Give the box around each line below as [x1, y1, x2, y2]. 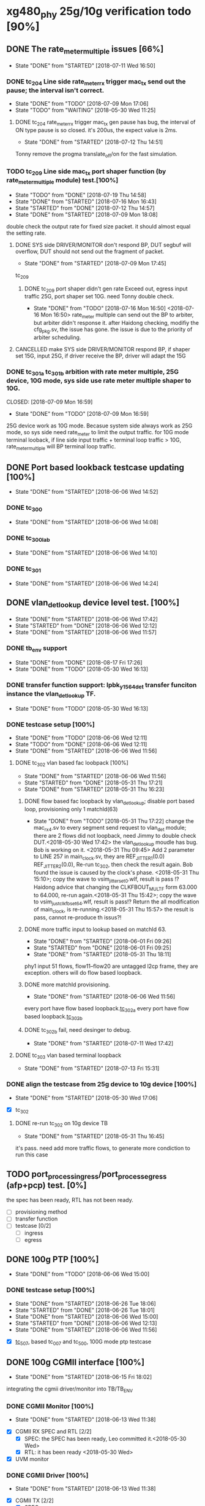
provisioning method [15, 1208, 67, 1215]
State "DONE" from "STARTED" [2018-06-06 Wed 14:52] [15, 488, 158, 495]
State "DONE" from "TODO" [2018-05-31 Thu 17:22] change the [33, 817, 195, 824]
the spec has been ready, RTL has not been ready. [6, 1196, 133, 1204]
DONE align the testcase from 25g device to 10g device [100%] [6, 1080, 197, 1088]
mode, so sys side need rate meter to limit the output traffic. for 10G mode [6, 428, 189, 437]
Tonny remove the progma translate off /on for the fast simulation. [15, 150, 177, 159]
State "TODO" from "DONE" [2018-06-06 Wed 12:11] [15, 741, 147, 748]
